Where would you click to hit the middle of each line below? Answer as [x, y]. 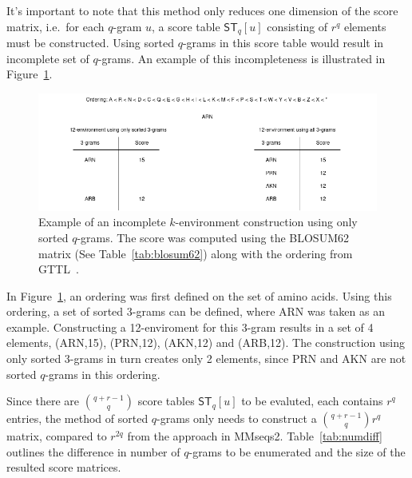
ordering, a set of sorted [65, 311]
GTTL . [59, 269]
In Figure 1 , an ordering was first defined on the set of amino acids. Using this [199, 295]
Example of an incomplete [102, 222]
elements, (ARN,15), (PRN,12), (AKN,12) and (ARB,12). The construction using [206, 343]
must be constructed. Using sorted [90, 43]
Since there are [43, 401]
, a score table [186, 26]
